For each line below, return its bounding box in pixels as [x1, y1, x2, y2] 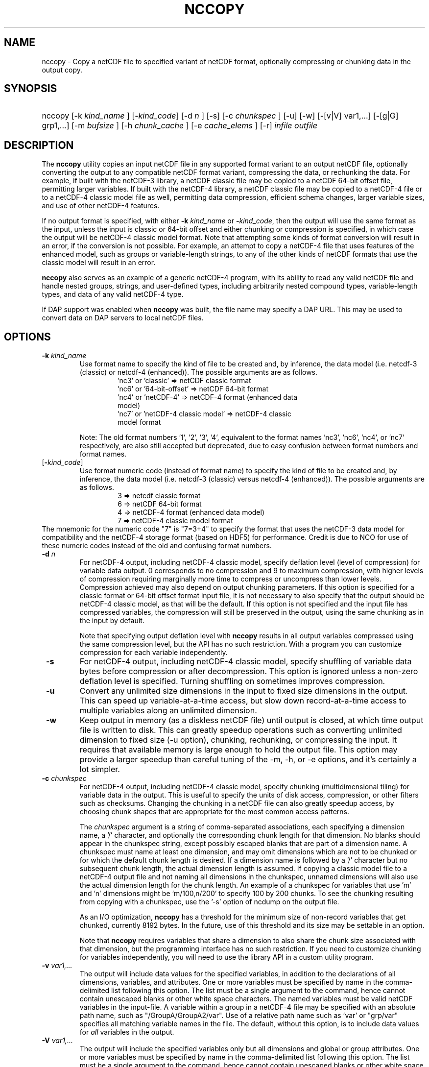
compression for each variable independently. [79, 648, 228, 657]
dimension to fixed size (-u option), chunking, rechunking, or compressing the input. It [79, 735, 397, 745]
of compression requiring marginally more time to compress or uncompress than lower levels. [79, 575, 381, 583]
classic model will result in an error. [42, 258, 156, 267]
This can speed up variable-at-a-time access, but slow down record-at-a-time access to [79, 696, 406, 706]
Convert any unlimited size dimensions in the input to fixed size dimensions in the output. [79, 686, 408, 696]
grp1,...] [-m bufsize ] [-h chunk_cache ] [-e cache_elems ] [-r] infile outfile [42, 121, 317, 131]
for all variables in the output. [79, 1028, 174, 1037]
